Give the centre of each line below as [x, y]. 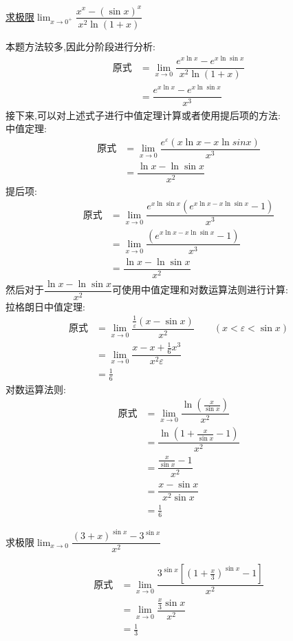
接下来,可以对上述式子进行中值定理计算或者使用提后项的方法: [143, 115]
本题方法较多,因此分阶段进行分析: [80, 46]
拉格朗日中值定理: [45, 306]
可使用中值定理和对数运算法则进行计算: [200, 290]
